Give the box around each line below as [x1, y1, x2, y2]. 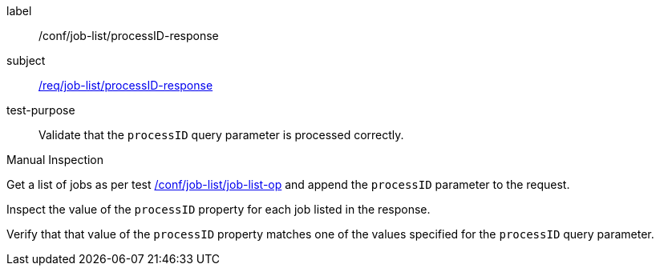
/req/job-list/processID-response [38, 78, 213, 92]
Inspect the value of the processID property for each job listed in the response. [6, 202, 431, 216]
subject [6, 54, 46, 67]
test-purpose [6, 103, 75, 117]
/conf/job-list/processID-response [38, 29, 219, 42]
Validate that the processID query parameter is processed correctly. [38, 128, 404, 142]
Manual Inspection [6, 153, 104, 166]
